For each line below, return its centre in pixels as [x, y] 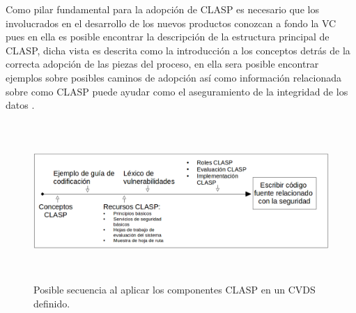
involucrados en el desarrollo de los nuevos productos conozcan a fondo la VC [171, 23]
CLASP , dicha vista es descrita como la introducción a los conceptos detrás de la [178, 50]
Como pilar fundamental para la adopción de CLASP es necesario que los [162, 9]
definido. [52, 303]
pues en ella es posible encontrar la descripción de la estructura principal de [168, 37]
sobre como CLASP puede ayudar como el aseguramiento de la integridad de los [177, 91]
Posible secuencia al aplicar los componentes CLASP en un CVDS [175, 290]
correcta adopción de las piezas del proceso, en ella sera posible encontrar [162, 64]
